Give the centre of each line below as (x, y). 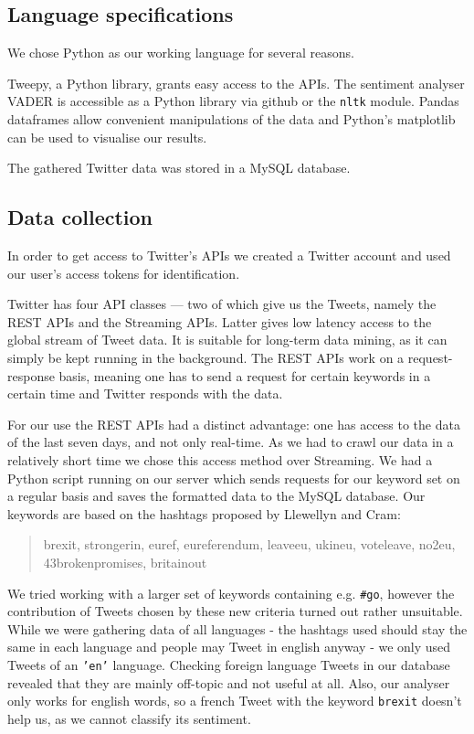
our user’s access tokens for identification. (124, 273)
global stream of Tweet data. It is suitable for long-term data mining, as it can (227, 340)
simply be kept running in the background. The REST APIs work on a (206, 357)
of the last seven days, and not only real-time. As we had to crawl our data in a (231, 442)
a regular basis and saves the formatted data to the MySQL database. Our (216, 496)
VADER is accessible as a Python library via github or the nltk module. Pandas (233, 101)
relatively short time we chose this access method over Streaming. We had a (220, 459)
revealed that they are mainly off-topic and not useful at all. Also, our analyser (229, 682)
